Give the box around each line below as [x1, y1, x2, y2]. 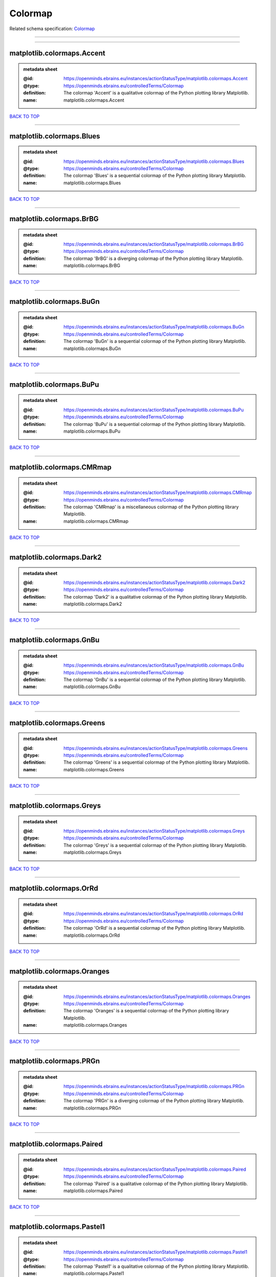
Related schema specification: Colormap [9, 26, 95, 32]
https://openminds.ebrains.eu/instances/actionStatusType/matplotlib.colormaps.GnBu [63, 662, 244, 669]
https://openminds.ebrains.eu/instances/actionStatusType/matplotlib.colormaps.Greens [63, 745, 248, 751]
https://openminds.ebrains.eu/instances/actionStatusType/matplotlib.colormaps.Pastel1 [63, 1249, 247, 1255]
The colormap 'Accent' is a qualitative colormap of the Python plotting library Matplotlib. [63, 90, 249, 96]
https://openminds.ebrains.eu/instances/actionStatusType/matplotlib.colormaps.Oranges [63, 994, 250, 1000]
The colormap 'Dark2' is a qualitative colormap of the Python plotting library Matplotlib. [63, 594, 247, 600]
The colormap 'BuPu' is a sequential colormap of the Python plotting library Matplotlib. [63, 421, 246, 427]
